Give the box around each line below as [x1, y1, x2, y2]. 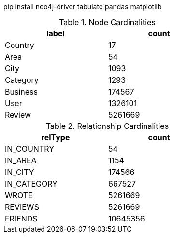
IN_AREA [5, 156, 37, 165]
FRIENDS [5, 214, 38, 223]
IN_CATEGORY [5, 179, 58, 189]
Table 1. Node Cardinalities [59, 17, 156, 27]
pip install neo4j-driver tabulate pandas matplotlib [3, 2, 162, 11]
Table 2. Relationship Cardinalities [45, 121, 169, 131]
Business [5, 87, 38, 96]
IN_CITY [5, 167, 34, 177]
